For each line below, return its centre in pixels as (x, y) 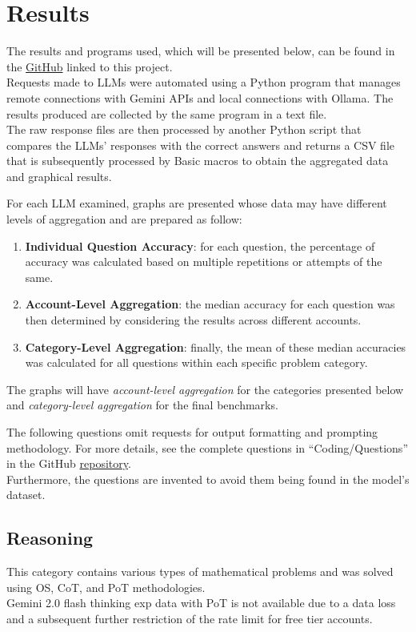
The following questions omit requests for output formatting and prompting (192, 432)
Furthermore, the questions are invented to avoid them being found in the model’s (208, 479)
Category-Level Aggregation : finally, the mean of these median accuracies (216, 346)
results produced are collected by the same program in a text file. (167, 113)
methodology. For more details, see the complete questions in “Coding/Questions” (207, 447)
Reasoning (50, 538)
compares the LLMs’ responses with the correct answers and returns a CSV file (201, 145)
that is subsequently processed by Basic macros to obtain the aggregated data (198, 161)
